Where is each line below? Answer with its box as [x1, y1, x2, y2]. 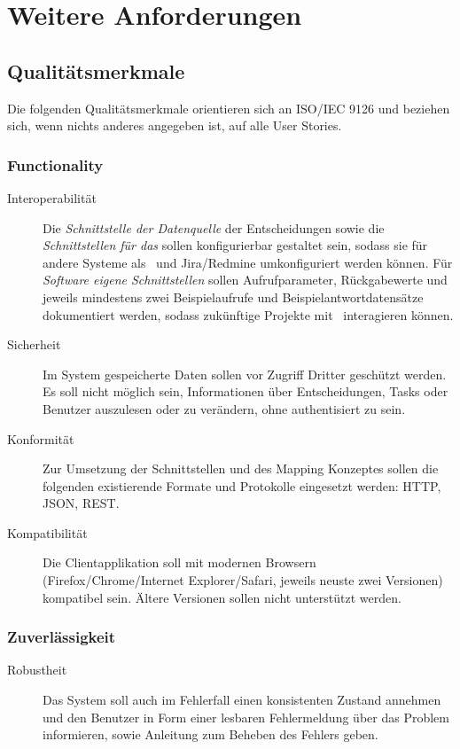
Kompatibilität [7, 523, 88, 542]
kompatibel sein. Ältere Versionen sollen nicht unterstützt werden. [43, 588, 402, 606]
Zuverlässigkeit [7, 626, 116, 648]
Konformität [7, 429, 74, 448]
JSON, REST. [43, 494, 120, 512]
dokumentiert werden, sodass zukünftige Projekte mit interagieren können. [43, 305, 454, 324]
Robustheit [7, 660, 67, 679]
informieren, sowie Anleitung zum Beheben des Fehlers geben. [43, 725, 378, 744]
